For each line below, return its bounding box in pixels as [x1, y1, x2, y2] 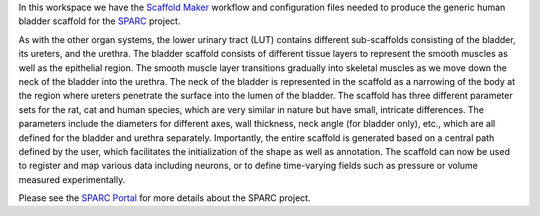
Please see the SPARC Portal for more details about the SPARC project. [18, 192, 311, 204]
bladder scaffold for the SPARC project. [18, 15, 181, 27]
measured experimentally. [18, 173, 126, 185]
